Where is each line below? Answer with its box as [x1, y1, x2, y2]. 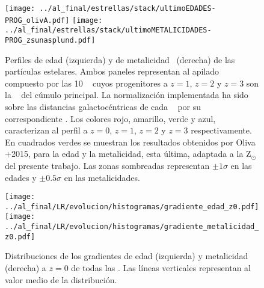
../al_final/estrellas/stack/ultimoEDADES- [39, 4, 216, 13]
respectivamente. [191, 124, 252, 136]
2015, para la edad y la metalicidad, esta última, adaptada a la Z [11, 147, 251, 160]
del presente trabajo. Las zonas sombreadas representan [5, 159, 210, 171]
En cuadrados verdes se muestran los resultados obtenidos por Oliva [5, 135, 256, 148]
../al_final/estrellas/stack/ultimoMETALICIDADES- [5, 26, 212, 35]
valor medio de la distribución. [5, 273, 117, 286]
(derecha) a [5, 262, 46, 274]
